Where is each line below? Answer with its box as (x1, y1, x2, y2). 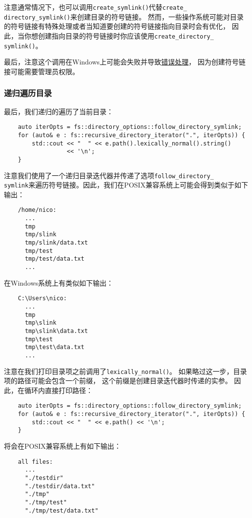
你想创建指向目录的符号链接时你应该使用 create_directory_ (24, 30, 214, 41)
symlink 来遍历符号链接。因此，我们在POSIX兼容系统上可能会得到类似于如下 (4, 180, 248, 190)
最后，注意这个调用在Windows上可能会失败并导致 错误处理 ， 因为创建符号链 (4, 57, 246, 67)
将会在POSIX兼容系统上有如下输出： (4, 440, 121, 451)
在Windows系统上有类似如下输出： (4, 277, 114, 288)
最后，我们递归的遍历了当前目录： (4, 106, 113, 116)
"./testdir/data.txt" (24, 482, 95, 490)
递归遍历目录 (4, 87, 52, 99)
